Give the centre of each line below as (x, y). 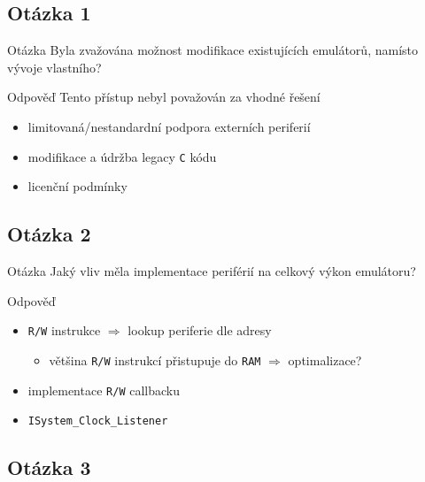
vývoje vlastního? (54, 67)
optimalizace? (325, 360)
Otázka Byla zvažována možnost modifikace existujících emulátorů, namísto (212, 50)
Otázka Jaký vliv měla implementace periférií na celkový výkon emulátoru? (212, 271)
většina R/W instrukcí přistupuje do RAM (155, 360)
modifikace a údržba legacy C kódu (122, 156)
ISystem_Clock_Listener (98, 421)
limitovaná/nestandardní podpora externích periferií (169, 126)
